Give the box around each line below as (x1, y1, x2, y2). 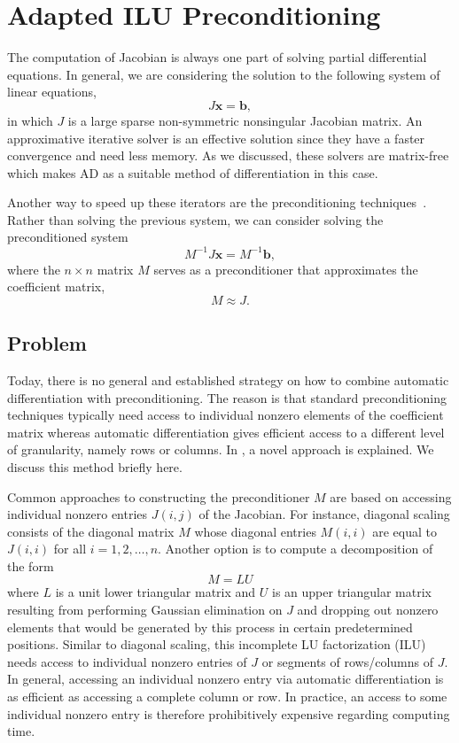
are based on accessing (330, 487, 452, 506)
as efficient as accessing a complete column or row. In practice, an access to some (7, 687, 447, 706)
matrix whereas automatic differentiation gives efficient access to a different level (7, 422, 445, 441)
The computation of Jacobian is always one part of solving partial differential (7, 48, 427, 66)
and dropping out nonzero (297, 600, 439, 619)
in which (7, 111, 53, 129)
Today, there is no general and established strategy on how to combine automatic (7, 370, 449, 389)
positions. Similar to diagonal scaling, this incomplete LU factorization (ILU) (7, 635, 426, 654)
